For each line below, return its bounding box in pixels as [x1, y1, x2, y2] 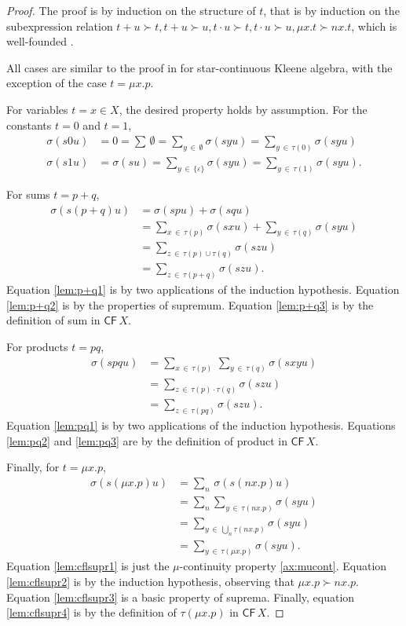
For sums [6, 185, 50, 202]
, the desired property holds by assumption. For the [119, 101, 368, 117]
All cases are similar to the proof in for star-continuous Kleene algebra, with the [6, 59, 393, 75]
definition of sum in [6, 312, 101, 328]
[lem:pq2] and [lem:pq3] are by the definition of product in [6, 432, 287, 448]
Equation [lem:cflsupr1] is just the [6, 558, 170, 574]
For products [6, 339, 68, 355]
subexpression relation [6, 17, 113, 34]
